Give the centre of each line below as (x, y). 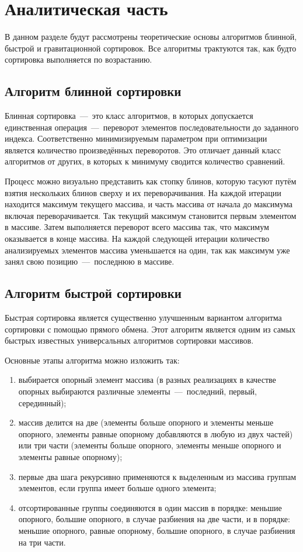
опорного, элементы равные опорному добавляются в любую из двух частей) (156, 433)
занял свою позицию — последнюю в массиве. (90, 261)
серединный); (42, 402)
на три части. (42, 542)
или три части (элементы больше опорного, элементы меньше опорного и (150, 445)
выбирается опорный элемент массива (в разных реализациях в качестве (147, 380)
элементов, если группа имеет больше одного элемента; (117, 488)
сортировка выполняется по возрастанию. (79, 59)
